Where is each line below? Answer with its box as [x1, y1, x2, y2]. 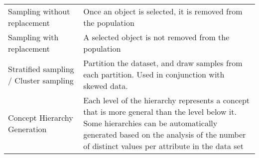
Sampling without [8, 5, 70, 17]
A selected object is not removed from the [83, 31, 230, 43]
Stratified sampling [8, 63, 74, 75]
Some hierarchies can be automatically [83, 117, 218, 129]
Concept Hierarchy [8, 111, 73, 123]
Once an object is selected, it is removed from [83, 5, 243, 17]
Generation [8, 123, 47, 135]
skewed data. [83, 80, 128, 91]
